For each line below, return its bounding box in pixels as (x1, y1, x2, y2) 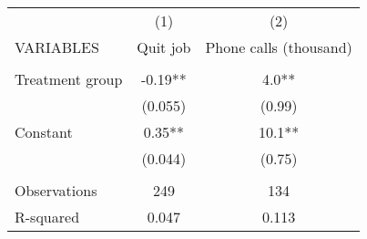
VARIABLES (15, 36, 99, 57)
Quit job (137, 36, 191, 57)
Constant (15, 121, 73, 142)
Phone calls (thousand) (205, 36, 352, 57)
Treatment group (15, 68, 123, 89)
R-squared (15, 206, 80, 227)
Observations (15, 180, 97, 201)
